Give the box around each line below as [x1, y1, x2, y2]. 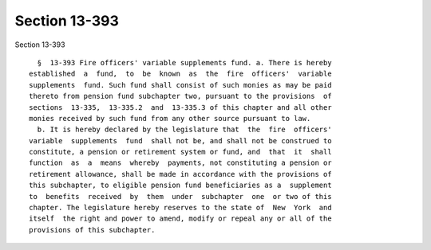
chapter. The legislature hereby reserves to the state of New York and [29, 203, 332, 213]
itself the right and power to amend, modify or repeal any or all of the [29, 214, 332, 223]
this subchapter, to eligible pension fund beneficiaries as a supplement [29, 181, 332, 190]
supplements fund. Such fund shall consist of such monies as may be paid [29, 80, 332, 89]
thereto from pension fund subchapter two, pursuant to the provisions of [29, 92, 332, 101]
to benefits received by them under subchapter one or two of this [29, 192, 332, 201]
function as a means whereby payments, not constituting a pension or [29, 158, 332, 167]
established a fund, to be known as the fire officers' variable [29, 69, 332, 79]
